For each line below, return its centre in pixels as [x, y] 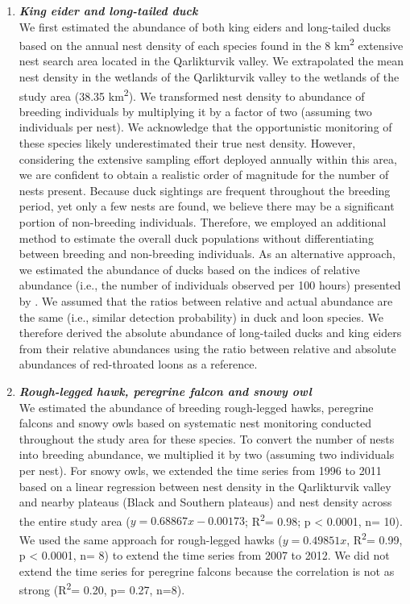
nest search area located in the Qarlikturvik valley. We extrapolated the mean [211, 61]
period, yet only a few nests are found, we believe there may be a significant [207, 206]
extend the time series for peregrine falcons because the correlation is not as [207, 571]
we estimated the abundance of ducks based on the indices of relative [189, 269]
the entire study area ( [75, 521]
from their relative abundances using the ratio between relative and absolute [207, 348]
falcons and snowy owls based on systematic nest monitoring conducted [195, 423]
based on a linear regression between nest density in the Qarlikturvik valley [205, 486]
